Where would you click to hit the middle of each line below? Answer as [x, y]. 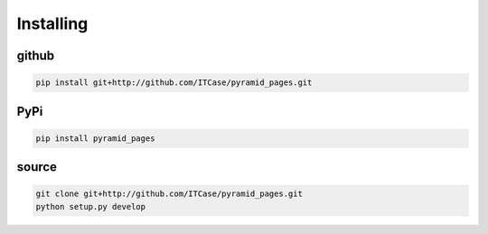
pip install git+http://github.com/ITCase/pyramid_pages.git [174, 83]
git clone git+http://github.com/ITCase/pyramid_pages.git [169, 194]
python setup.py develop [91, 206]
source [37, 167]
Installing [52, 23]
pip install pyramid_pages [95, 138]
